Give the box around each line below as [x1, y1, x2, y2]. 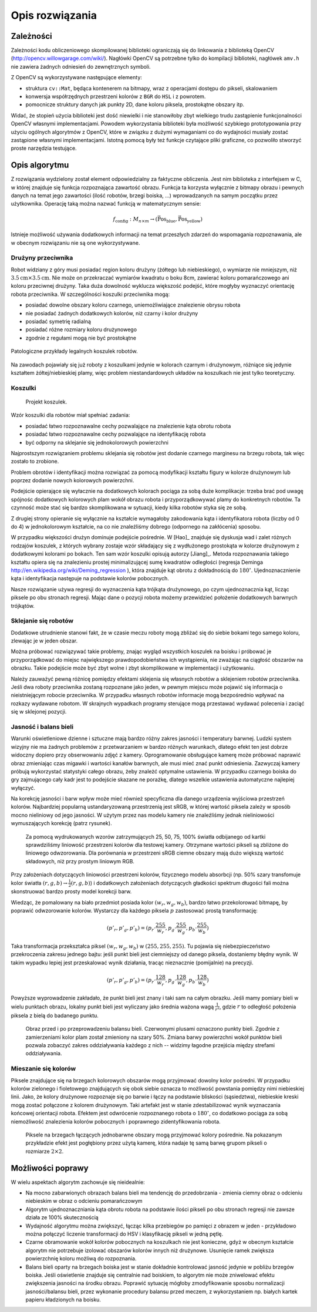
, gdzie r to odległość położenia [219, 1003, 296, 1010]
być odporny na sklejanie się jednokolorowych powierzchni [25, 439, 168, 446]
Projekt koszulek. [25, 398, 68, 405]
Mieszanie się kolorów [11, 1065, 76, 1073]
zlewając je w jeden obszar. [11, 637, 78, 644]
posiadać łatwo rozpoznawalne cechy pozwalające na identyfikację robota [25, 430, 206, 438]
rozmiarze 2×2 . [25, 1148, 64, 1155]
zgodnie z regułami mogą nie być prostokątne [25, 334, 136, 341]
